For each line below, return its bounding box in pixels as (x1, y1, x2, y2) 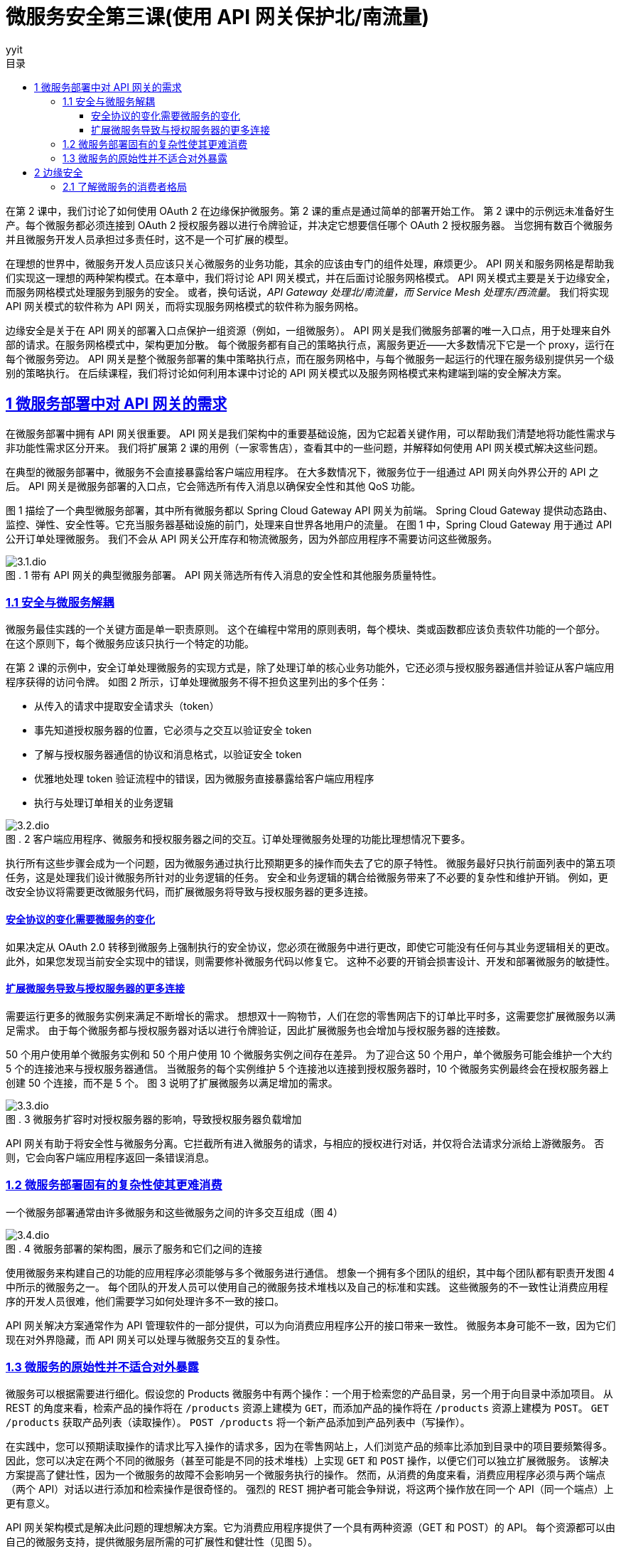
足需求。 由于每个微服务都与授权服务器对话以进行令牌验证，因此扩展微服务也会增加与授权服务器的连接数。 (6, 1023, 506, 1036)
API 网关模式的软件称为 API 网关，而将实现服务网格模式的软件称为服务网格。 (6, 299, 364, 312)
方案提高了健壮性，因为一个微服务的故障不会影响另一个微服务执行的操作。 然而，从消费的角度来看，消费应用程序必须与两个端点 (6, 1469, 605, 1481)
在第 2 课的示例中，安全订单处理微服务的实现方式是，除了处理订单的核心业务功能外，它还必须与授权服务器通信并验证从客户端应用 (6, 661, 615, 674)
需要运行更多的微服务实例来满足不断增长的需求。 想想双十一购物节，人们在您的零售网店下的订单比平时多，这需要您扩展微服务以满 (6, 1009, 615, 1022)
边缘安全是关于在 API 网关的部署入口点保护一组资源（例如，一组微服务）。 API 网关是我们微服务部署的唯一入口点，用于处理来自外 (6, 324, 611, 336)
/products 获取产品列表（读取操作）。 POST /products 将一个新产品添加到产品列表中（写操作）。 (6, 1416, 470, 1429)
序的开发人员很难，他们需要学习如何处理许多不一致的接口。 (6, 1294, 284, 1307)
